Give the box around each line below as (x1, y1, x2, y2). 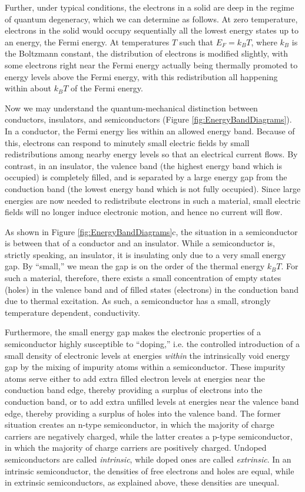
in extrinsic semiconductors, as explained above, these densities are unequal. (5, 476, 280, 488)
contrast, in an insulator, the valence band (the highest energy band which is (5, 159, 283, 171)
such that (179, 35, 214, 48)
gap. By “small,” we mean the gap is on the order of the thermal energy (5, 260, 265, 272)
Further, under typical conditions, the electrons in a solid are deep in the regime (5, 1, 294, 13)
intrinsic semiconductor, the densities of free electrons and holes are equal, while (5, 464, 294, 477)
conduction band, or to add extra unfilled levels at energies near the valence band (5, 395, 299, 407)
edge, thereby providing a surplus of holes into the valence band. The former (5, 407, 281, 419)
